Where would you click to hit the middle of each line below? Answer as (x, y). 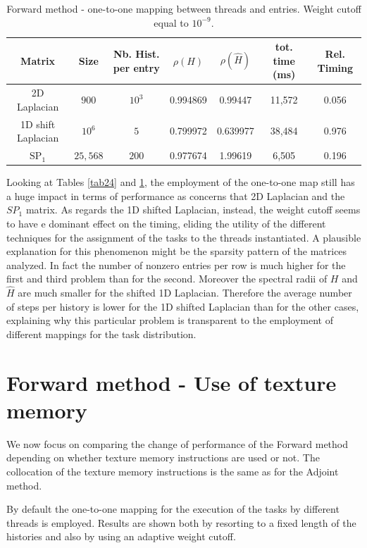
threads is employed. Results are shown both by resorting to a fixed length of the (181, 522)
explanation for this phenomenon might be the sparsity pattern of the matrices (177, 251)
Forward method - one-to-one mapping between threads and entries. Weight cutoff (184, 8)
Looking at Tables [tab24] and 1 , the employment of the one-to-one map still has (181, 182)
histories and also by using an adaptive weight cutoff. (121, 536)
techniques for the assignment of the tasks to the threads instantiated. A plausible (184, 237)
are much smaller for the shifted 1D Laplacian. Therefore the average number (185, 293)
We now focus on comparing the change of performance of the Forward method (178, 443)
